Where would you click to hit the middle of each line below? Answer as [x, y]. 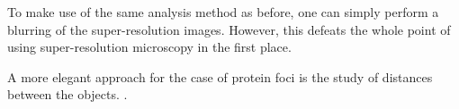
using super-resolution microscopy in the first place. [149, 47]
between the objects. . [67, 94]
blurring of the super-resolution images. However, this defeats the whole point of [229, 29]
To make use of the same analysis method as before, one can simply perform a [223, 12]
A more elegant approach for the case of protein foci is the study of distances [220, 76]
